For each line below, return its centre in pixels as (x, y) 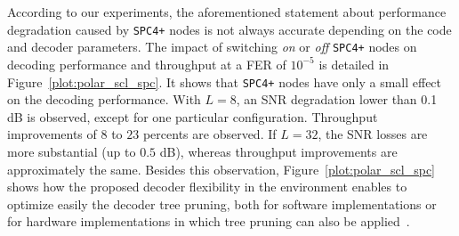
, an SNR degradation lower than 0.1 (337, 99)
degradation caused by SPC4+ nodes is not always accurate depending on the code (229, 29)
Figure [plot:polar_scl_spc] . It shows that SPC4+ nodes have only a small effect (225, 81)
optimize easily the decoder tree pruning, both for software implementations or (222, 203)
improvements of (52, 134)
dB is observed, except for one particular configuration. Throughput (193, 116)
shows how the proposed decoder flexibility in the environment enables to (207, 187)
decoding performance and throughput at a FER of (147, 64)
